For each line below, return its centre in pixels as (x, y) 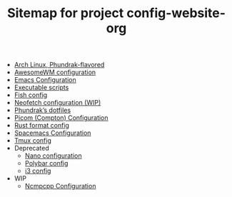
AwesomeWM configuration (55, 72)
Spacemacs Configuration (52, 133)
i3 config (38, 171)
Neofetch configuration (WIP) (57, 103)
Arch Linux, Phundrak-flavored (59, 65)
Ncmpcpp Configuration (60, 186)
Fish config (31, 95)
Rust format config (42, 126)
